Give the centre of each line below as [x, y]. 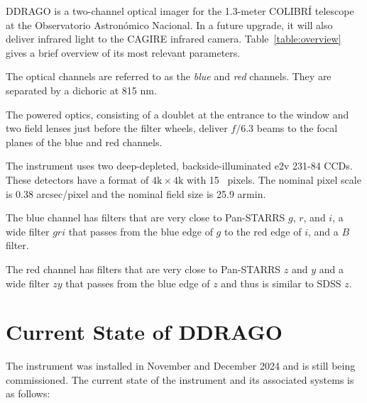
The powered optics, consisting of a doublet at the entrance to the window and [177, 114]
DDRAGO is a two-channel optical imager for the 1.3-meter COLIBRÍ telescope [180, 11]
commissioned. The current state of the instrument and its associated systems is [180, 379]
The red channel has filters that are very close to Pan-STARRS [143, 269]
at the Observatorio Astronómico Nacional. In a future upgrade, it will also [169, 24]
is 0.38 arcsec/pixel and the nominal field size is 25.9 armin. [136, 193]
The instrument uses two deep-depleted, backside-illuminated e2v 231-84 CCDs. [179, 166]
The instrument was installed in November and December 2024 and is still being [181, 366]
